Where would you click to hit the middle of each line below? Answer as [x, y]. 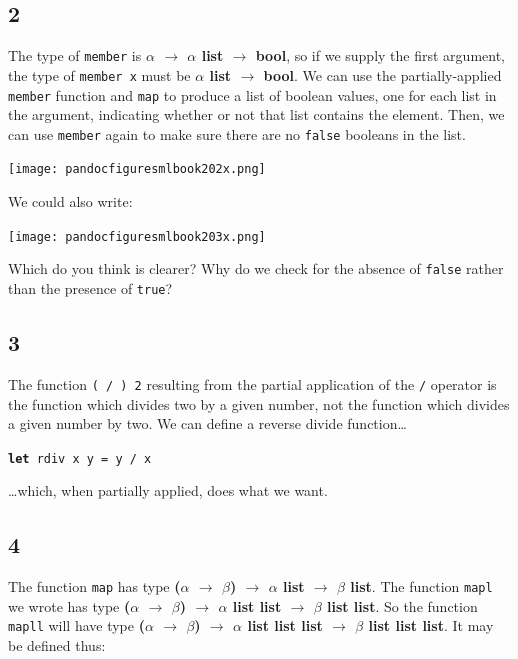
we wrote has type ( [69, 605]
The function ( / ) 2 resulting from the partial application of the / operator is [252, 383]
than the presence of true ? [90, 287]
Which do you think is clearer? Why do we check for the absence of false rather [256, 268]
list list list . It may [431, 625]
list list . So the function [402, 605]
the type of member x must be [99, 74]
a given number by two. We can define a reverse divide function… [207, 423]
